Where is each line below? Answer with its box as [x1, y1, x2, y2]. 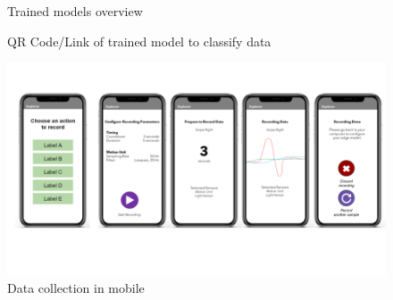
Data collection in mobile [7, 279, 145, 297]
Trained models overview [7, 2, 143, 20]
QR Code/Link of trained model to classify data [7, 31, 272, 50]
